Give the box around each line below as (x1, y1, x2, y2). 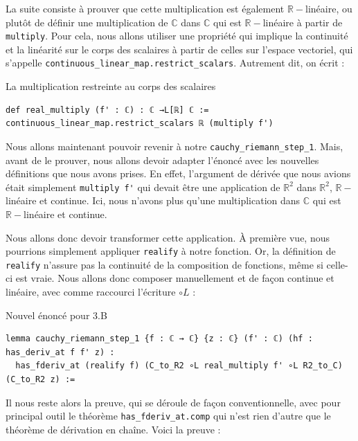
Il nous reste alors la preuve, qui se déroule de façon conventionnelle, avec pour (6, 395, 341, 409)
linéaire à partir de (262, 15, 343, 29)
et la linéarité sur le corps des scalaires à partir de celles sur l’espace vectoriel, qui (6, 42, 353, 56)
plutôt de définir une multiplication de (6, 15, 168, 29)
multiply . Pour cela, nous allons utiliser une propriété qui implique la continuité (6, 28, 348, 43)
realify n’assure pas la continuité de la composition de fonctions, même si (6, 257, 323, 271)
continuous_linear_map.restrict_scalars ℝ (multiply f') (6, 118, 274, 129)
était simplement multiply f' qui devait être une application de (6, 179, 280, 194)
